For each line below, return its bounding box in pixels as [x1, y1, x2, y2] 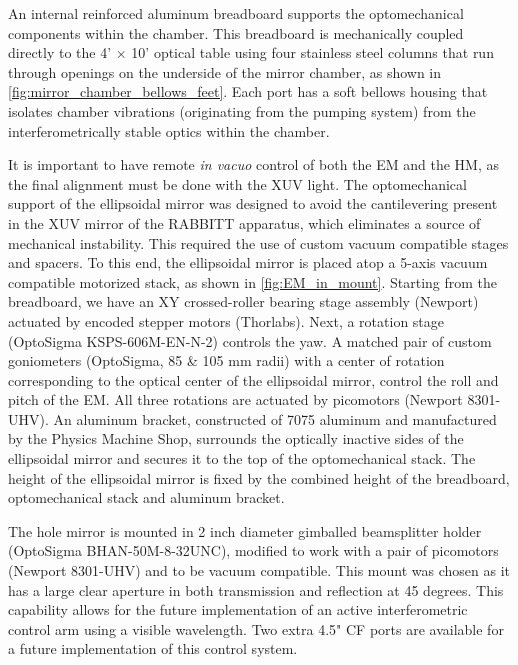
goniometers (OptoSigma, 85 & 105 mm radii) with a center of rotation [8, 350, 445, 371]
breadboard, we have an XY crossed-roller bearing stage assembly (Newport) [8, 291, 479, 312]
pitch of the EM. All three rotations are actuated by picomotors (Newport [8, 389, 463, 410]
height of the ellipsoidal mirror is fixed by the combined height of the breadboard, [8, 467, 510, 488]
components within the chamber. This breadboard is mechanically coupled [8, 22, 464, 43]
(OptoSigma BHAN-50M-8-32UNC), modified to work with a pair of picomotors [8, 540, 499, 561]
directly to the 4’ [8, 42, 112, 63]
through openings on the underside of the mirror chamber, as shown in [8, 61, 442, 82]
